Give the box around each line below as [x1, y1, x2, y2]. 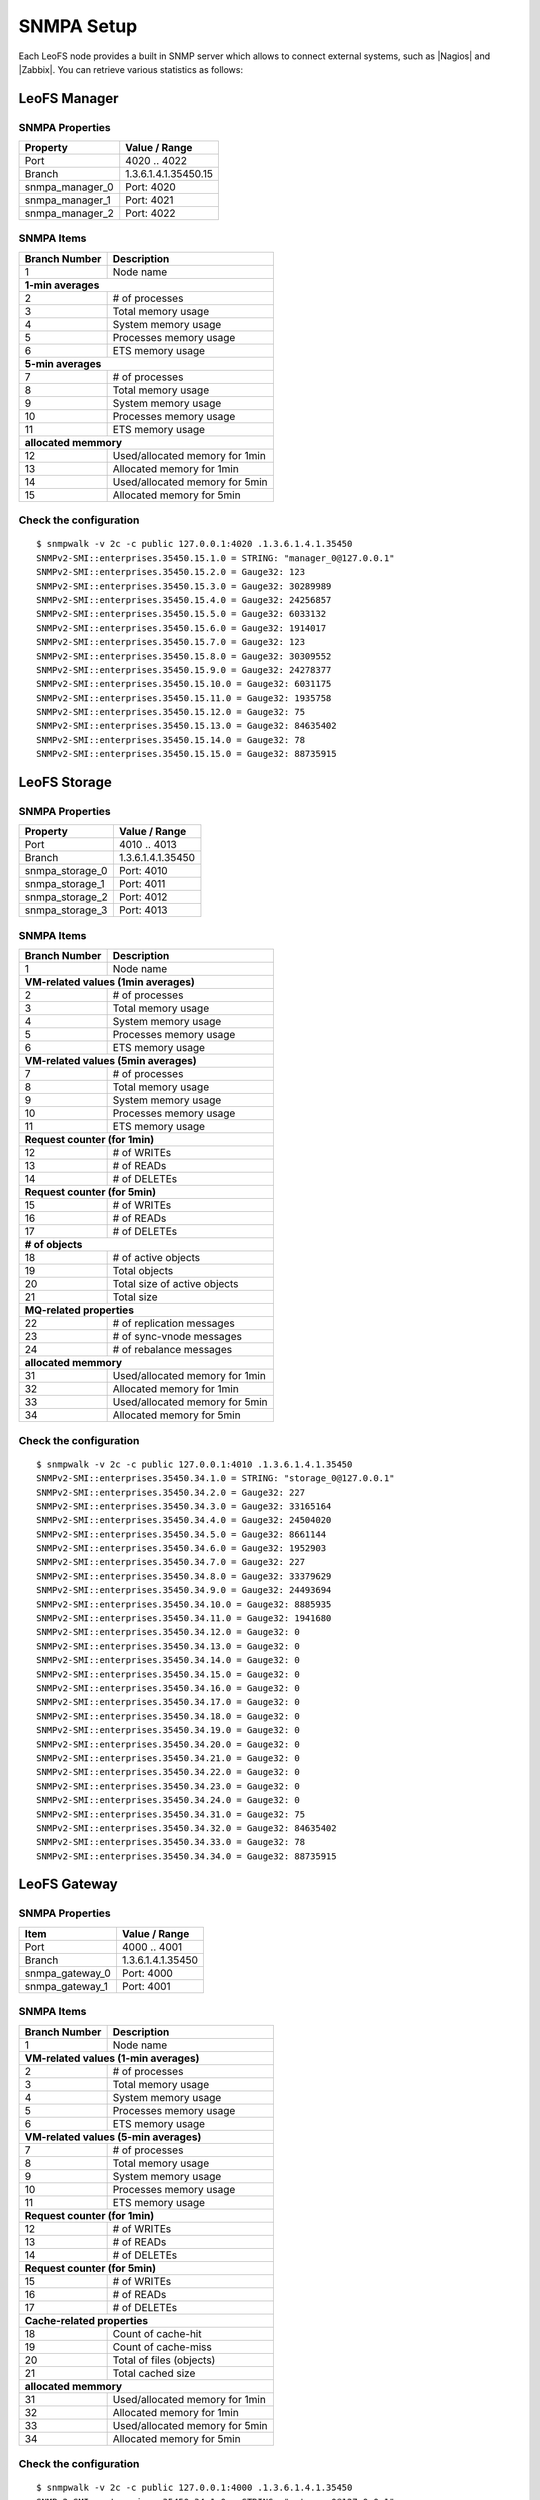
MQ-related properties [24, 1303, 135, 1317]
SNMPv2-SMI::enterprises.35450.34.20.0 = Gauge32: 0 [36, 1738, 300, 1750]
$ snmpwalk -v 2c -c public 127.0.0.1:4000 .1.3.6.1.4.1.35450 [36, 2482, 353, 2494]
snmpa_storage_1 [24, 877, 105, 891]
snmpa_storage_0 [24, 864, 108, 878]
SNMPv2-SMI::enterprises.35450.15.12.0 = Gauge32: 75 [36, 706, 305, 718]
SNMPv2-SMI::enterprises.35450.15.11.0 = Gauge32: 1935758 [36, 692, 332, 704]
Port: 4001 [121, 1979, 171, 1993]
